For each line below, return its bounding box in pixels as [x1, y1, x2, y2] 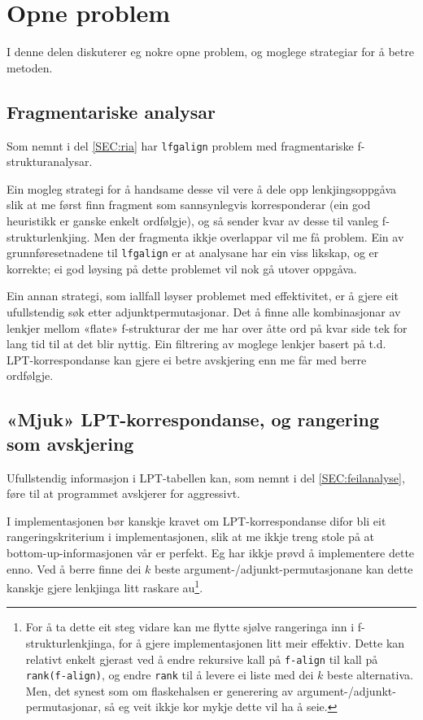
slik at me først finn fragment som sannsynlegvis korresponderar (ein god [7, 196, 371, 213]
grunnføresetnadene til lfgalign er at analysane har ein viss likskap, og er [7, 244, 379, 261]
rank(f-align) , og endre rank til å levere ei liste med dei [25, 666, 314, 683]
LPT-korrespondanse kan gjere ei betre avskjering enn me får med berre [7, 351, 367, 368]
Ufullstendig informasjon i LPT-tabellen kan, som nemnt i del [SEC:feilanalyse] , [7, 469, 405, 486]
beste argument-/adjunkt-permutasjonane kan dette [154, 560, 413, 577]
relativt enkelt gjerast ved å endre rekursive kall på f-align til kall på [25, 650, 378, 667]
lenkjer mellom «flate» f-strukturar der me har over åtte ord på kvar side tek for [7, 319, 408, 336]
